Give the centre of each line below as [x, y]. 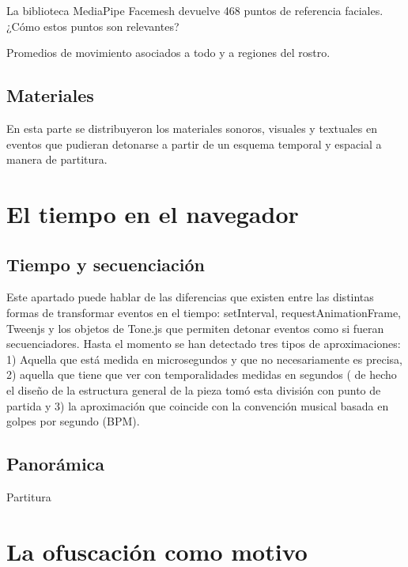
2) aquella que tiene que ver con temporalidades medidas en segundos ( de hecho [202, 374]
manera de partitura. [57, 159]
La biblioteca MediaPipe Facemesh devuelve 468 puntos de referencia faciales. [195, 10]
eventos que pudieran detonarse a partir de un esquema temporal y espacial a [194, 144]
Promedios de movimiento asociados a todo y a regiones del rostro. [168, 53]
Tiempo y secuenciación [106, 264]
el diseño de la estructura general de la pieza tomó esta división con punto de [194, 389]
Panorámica [56, 464]
